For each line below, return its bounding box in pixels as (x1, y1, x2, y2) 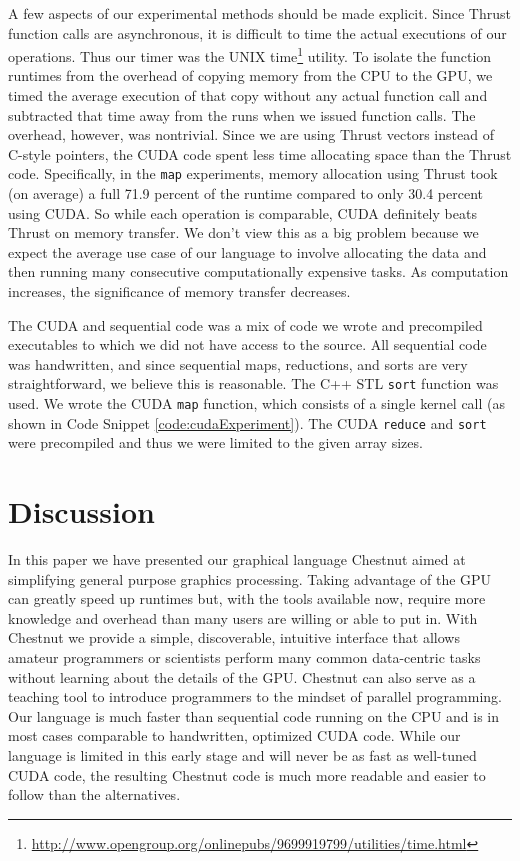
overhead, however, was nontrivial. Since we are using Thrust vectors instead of (8, 124, 494, 145)
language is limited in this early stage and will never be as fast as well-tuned (8, 745, 477, 766)
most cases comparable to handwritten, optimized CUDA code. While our (8, 725, 461, 746)
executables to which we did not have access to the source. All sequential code (8, 334, 487, 355)
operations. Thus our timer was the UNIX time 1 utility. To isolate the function (8, 43, 492, 66)
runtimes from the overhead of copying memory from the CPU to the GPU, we (8, 65, 493, 86)
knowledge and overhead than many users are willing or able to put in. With (8, 607, 478, 628)
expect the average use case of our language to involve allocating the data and (8, 241, 487, 262)
